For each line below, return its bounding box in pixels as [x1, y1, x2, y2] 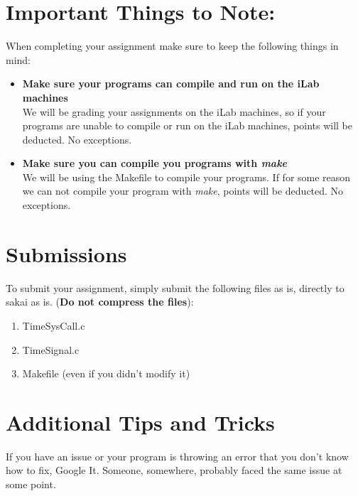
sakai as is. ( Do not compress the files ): [6, 294, 194, 309]
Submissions [6, 239, 127, 268]
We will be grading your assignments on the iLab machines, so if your [22, 104, 326, 119]
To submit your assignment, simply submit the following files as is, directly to [6, 280, 345, 295]
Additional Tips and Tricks [6, 407, 275, 436]
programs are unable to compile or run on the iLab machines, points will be [22, 118, 352, 133]
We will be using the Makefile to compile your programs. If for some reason [22, 169, 351, 184]
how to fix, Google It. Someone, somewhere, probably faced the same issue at [6, 463, 342, 478]
